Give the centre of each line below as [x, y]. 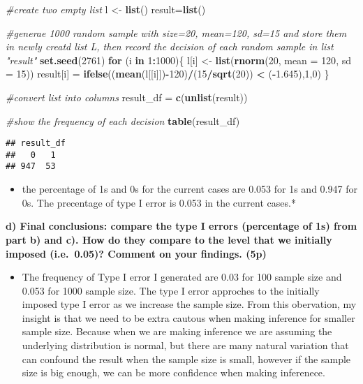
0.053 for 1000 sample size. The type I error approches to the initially [171, 290]
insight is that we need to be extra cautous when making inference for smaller [188, 317]
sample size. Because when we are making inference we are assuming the [177, 331]
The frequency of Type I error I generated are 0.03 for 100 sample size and [182, 277]
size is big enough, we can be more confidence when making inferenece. [173, 372]
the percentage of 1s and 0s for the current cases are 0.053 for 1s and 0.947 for [190, 189]
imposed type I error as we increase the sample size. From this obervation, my [189, 304]
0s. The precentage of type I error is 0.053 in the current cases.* [159, 202]
